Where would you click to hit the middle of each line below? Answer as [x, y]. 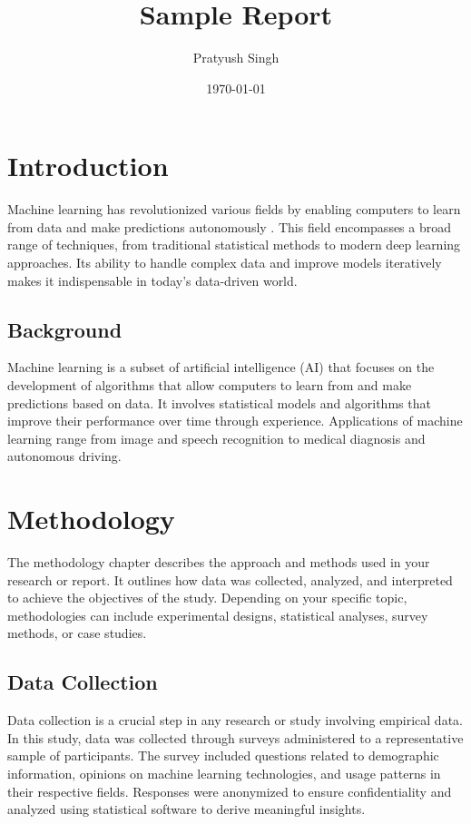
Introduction [88, 166]
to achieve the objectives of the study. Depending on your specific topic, [207, 598]
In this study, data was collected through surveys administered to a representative [235, 737]
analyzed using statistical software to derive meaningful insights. [186, 809]
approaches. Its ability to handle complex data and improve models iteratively [225, 263]
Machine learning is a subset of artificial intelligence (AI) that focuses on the [221, 367]
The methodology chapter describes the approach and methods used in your [219, 562]
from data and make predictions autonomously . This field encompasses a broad [230, 226]
